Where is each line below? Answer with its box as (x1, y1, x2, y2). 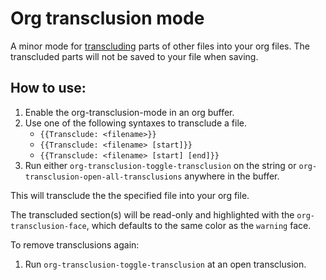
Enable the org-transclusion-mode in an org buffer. (24, 106, 235, 118)
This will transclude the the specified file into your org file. (10, 189, 250, 201)
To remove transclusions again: (10, 238, 140, 251)
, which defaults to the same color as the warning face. (86, 219, 312, 231)
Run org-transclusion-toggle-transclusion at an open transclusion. (24, 258, 307, 270)
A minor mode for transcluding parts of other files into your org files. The (10, 40, 310, 52)
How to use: (10, 80, 87, 97)
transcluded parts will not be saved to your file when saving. (10, 50, 259, 62)
